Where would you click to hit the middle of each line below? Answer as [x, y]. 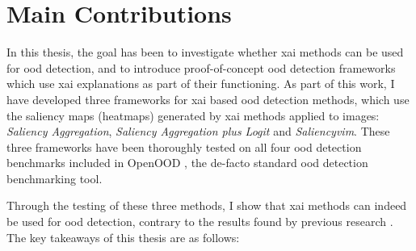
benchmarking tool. [55, 178]
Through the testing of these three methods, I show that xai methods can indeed [207, 205]
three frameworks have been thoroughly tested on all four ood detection [184, 146]
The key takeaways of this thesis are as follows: [123, 237]
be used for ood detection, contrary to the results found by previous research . [200, 222]
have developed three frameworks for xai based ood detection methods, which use [208, 99]
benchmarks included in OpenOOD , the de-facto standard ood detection [187, 163]
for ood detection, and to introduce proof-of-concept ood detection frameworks [201, 67]
